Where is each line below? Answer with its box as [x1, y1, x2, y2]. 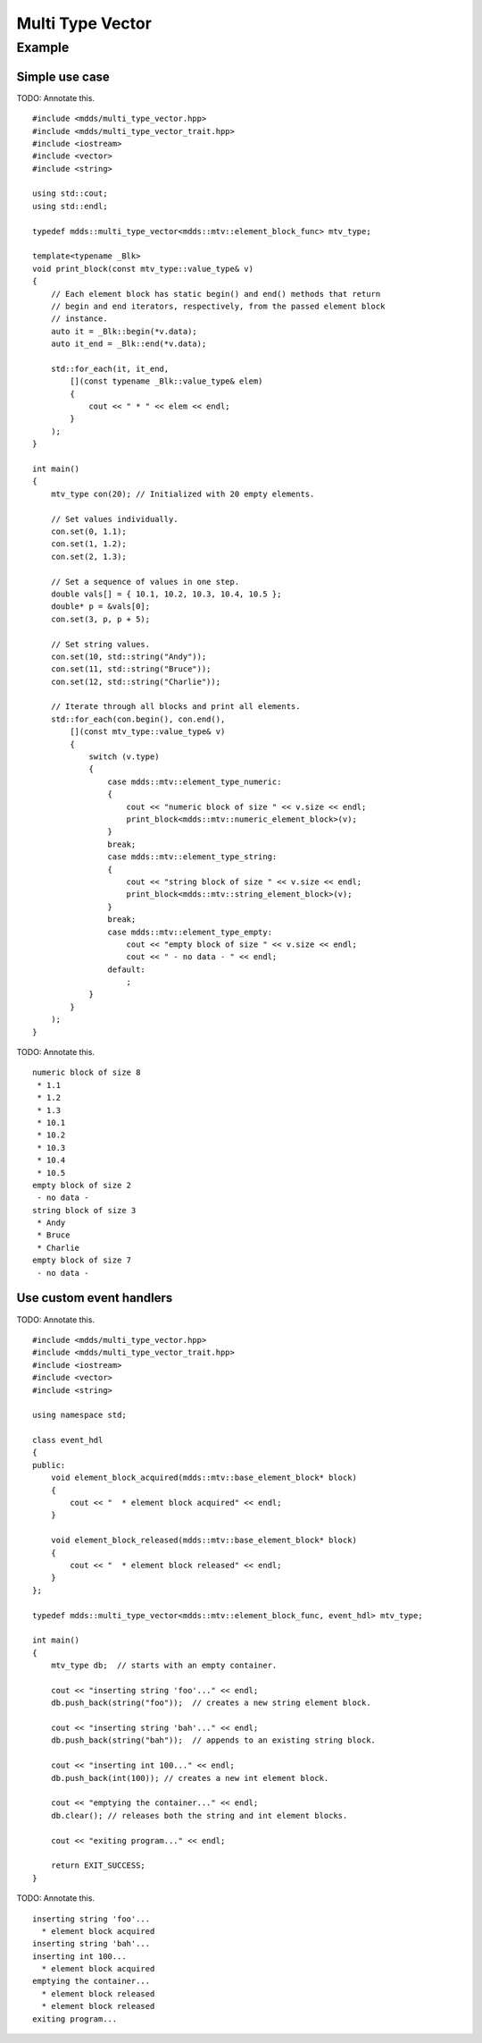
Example [16, 39, 70, 55]
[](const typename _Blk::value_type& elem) [70, 376, 263, 386]
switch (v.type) [88, 752, 160, 762]
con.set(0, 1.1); [50, 527, 127, 536]
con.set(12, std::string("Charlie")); [50, 676, 221, 687]
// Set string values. [50, 639, 151, 649]
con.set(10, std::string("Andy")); [50, 651, 207, 662]
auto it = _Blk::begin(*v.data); [50, 326, 198, 336]
